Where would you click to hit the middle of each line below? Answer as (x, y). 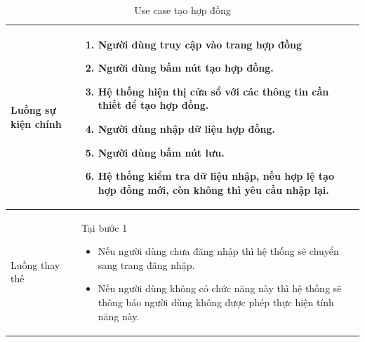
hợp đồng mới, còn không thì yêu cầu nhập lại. (213, 189)
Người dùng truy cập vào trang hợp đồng (200, 44)
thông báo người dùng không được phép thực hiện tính (216, 302)
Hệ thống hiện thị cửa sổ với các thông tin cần (213, 91)
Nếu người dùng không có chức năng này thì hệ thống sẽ (220, 288)
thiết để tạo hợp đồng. (153, 105)
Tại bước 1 (104, 227)
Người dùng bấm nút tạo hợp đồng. (186, 68)
